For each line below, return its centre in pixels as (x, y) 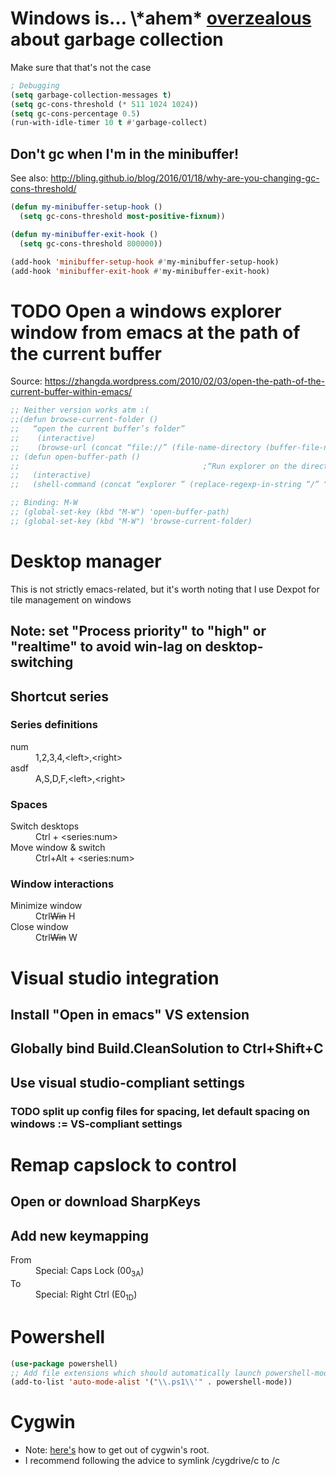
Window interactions (62, 884)
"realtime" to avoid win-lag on (106, 647)
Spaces (29, 804)
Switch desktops (45, 826)
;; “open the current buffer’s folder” (98, 429)
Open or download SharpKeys (106, 1202)
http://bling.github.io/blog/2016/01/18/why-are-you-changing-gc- (185, 178)
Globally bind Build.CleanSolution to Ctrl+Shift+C (167, 1048)
